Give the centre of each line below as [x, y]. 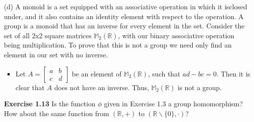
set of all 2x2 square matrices [48, 35]
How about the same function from [57, 113]
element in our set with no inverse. [56, 54]
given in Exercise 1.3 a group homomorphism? [174, 104]
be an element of [97, 73]
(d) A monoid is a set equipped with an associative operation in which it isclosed [126, 6]
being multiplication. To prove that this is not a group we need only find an [118, 45]
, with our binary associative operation [176, 35]
